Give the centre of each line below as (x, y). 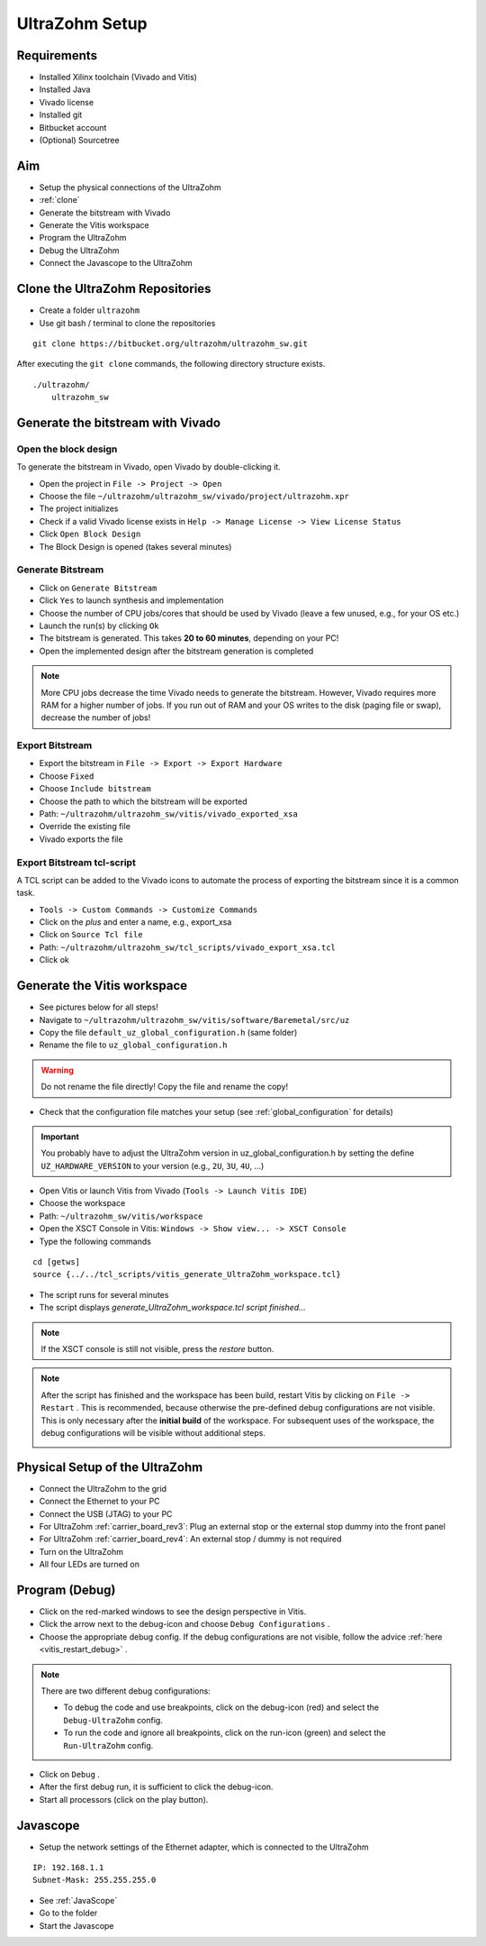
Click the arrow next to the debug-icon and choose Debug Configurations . (184, 1624)
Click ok (54, 960)
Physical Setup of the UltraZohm (110, 1467)
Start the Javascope (76, 1925)
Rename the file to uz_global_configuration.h (133, 1045)
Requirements (57, 55)
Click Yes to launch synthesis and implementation (131, 600)
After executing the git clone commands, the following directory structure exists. (171, 364)
